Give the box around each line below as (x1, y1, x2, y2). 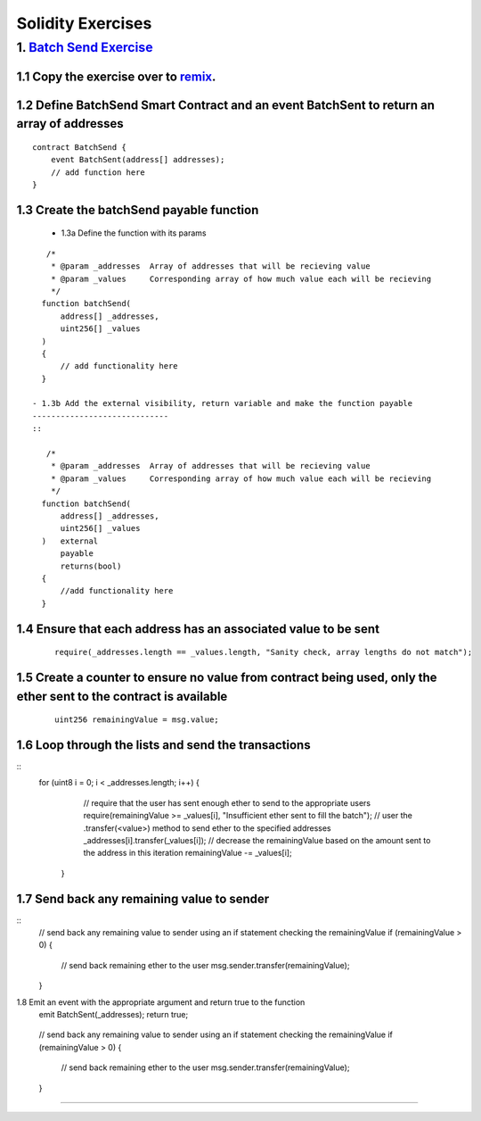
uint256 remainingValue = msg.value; (54, 715, 220, 725)
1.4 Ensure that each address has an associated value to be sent (16, 621, 380, 636)
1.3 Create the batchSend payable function (16, 202, 259, 218)
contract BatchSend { (32, 142, 126, 152)
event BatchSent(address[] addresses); (50, 154, 225, 165)
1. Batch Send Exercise (16, 39, 153, 55)
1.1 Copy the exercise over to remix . (16, 69, 216, 84)
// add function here (50, 167, 146, 178)
